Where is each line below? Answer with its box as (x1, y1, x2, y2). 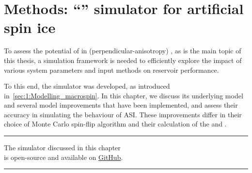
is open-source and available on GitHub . (4, 152, 123, 162)
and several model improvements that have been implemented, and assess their (4, 100, 238, 110)
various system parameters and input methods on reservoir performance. (4, 64, 219, 75)
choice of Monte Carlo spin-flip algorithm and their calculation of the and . (4, 119, 227, 129)
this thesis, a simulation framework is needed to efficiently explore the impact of (4, 55, 242, 65)
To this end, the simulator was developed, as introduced (4, 81, 170, 91)
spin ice (4, 17, 56, 37)
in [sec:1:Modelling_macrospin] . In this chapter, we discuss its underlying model (4, 90, 243, 100)
